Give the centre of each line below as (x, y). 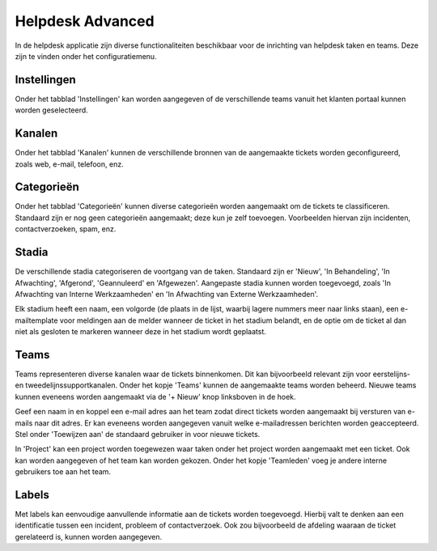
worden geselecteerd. (51, 110)
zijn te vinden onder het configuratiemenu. (86, 56)
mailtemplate (36, 320)
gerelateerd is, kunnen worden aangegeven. (89, 536)
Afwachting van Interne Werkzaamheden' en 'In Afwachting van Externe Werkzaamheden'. (167, 294)
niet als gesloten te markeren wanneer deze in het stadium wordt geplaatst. (141, 332)
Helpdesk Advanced (85, 21)
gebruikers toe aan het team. (63, 472)
